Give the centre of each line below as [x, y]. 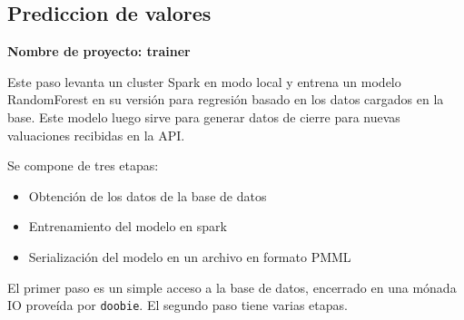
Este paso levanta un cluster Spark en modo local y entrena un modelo [204, 81]
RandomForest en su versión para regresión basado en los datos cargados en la [226, 99]
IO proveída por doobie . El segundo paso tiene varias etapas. [178, 305]
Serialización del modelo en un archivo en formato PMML [190, 256]
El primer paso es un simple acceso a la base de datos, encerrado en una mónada [232, 287]
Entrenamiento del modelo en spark [128, 226]
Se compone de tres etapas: [83, 165]
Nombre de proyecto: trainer [99, 51]
